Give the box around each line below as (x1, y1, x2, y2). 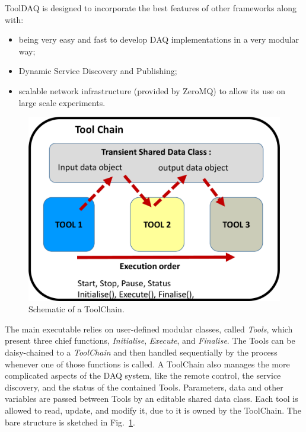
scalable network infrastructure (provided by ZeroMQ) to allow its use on (18, 84, 286, 97)
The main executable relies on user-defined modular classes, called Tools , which (5, 322, 293, 335)
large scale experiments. (18, 96, 106, 108)
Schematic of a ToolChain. (28, 303, 125, 315)
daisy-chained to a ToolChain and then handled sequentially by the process (5, 346, 278, 359)
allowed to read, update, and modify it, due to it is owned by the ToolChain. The (5, 404, 301, 417)
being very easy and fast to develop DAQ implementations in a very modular (18, 33, 299, 46)
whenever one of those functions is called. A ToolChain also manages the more (5, 357, 290, 370)
